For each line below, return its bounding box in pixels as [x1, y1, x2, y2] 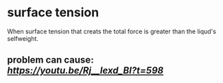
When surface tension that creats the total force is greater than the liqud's [7, 27, 216, 35]
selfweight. [7, 34, 39, 42]
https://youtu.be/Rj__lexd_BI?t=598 [7, 65, 164, 76]
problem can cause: [7, 54, 94, 66]
